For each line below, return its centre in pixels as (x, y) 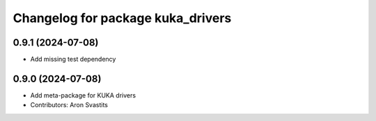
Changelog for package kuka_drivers (122, 18)
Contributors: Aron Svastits (69, 105)
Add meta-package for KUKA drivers (83, 95)
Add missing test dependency (73, 59)
